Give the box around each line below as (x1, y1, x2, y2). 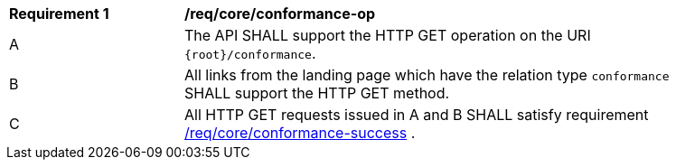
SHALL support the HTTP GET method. (184, 84, 450, 102)
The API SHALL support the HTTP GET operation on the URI (184, 26, 591, 44)
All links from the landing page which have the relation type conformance (184, 66, 670, 84)
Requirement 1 (9, 5, 109, 23)
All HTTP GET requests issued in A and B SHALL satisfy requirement (184, 106, 649, 124)
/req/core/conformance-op (184, 5, 376, 23)
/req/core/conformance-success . (184, 124, 416, 142)
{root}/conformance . (184, 44, 316, 62)
